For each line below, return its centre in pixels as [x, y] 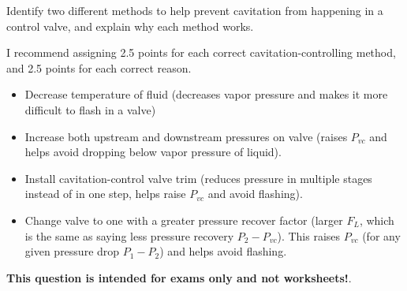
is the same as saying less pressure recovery [129, 235]
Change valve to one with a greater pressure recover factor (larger [184, 220]
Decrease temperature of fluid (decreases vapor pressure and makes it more [206, 94]
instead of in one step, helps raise [105, 194]
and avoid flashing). [255, 194]
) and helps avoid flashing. [223, 251]
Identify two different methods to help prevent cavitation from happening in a [195, 10]
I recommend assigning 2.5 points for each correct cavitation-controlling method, [201, 52]
